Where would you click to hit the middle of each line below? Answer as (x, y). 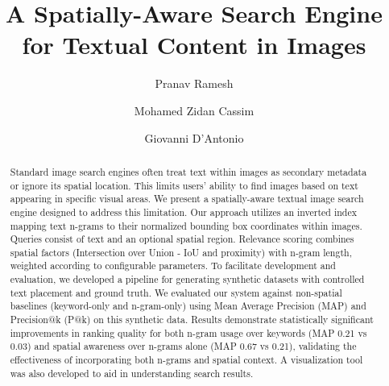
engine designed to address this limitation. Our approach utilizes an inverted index (183, 212)
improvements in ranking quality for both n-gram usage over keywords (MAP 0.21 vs (188, 332)
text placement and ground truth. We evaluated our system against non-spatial (176, 292)
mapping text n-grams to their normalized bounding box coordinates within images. (186, 225)
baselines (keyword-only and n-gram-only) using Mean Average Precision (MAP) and (188, 306)
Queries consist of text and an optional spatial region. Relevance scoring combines (182, 239)
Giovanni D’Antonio (194, 137)
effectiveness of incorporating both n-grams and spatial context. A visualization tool (186, 360)
